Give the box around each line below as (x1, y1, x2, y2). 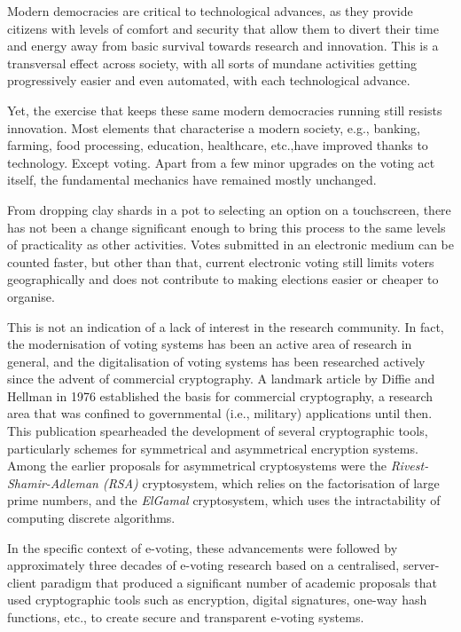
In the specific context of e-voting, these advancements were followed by (7, 538, 398, 557)
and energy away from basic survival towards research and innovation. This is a (7, 36, 439, 55)
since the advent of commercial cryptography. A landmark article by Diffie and (7, 369, 435, 388)
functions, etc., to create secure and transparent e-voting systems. (7, 608, 364, 626)
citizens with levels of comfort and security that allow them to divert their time (7, 19, 439, 37)
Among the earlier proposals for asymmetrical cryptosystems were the (7, 456, 387, 475)
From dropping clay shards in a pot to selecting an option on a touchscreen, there (7, 200, 451, 218)
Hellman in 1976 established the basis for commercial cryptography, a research (7, 386, 434, 405)
